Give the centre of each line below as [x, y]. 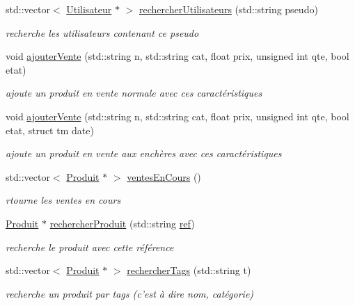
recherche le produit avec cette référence [90, 247]
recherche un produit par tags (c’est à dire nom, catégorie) [130, 293]
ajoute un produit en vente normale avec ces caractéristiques [134, 93]
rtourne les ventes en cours [63, 200]
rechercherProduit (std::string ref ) [122, 223]
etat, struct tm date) [50, 130]
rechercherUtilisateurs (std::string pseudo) [228, 9]
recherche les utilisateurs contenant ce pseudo [102, 32]
